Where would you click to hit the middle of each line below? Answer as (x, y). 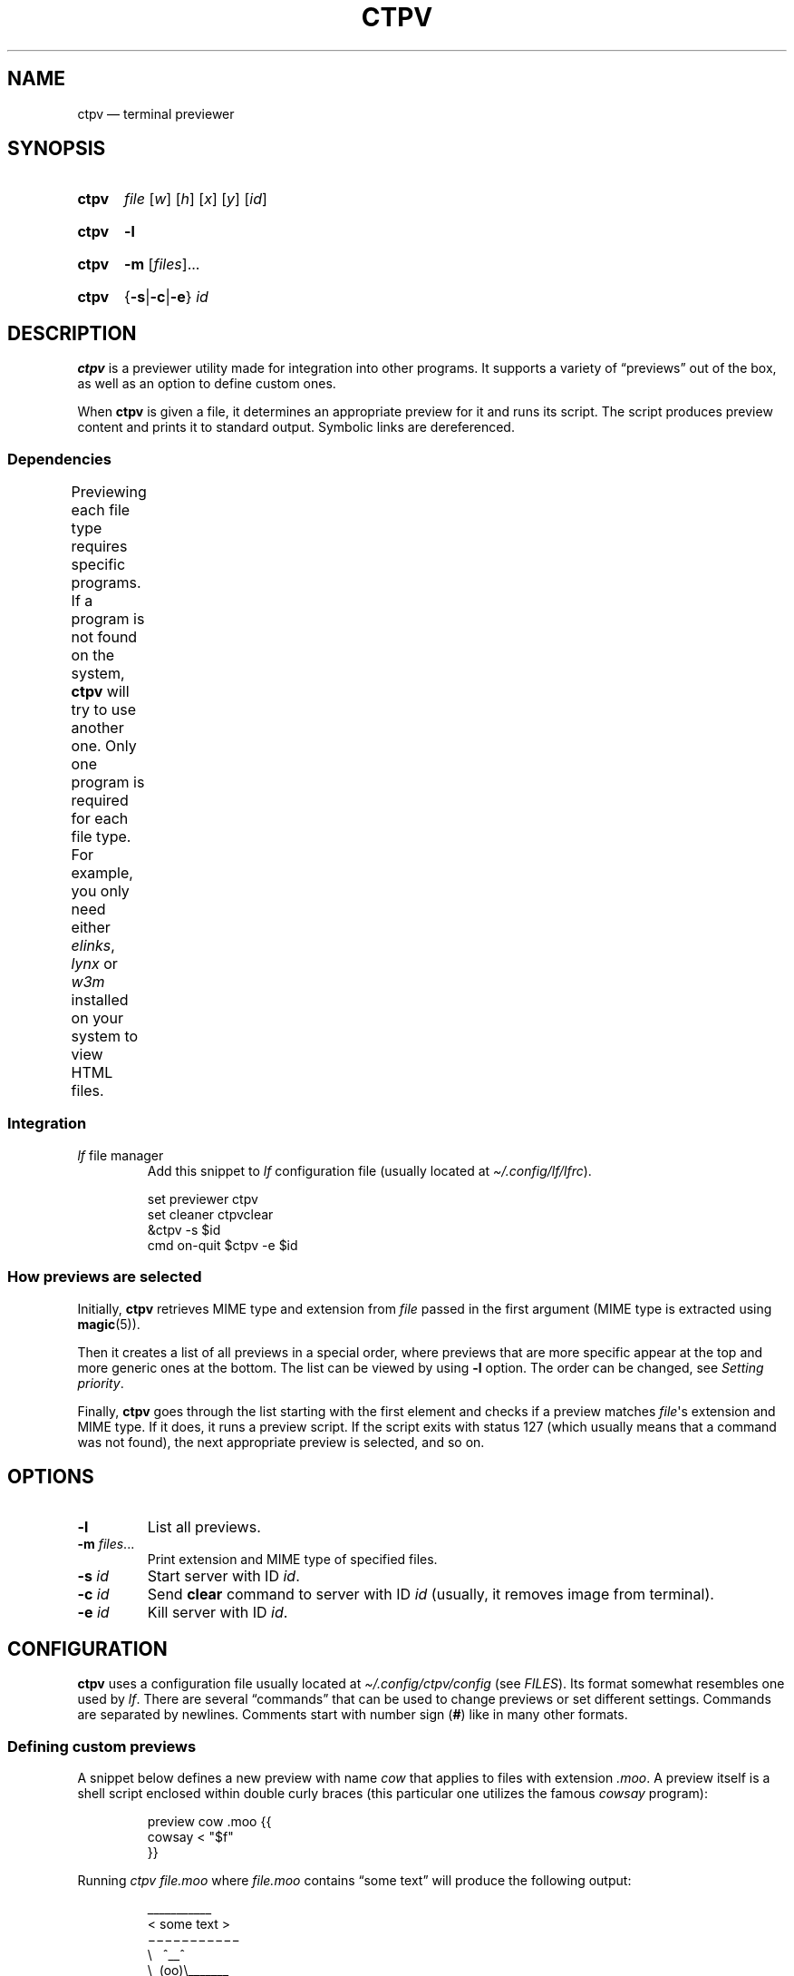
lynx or (94, 964)
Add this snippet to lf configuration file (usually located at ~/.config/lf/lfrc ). (369, 1170)
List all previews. (204, 1527)
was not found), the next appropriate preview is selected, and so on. (281, 1442)
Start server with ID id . (223, 1576)
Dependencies (60, 459)
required (100, 801)
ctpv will (100, 692)
